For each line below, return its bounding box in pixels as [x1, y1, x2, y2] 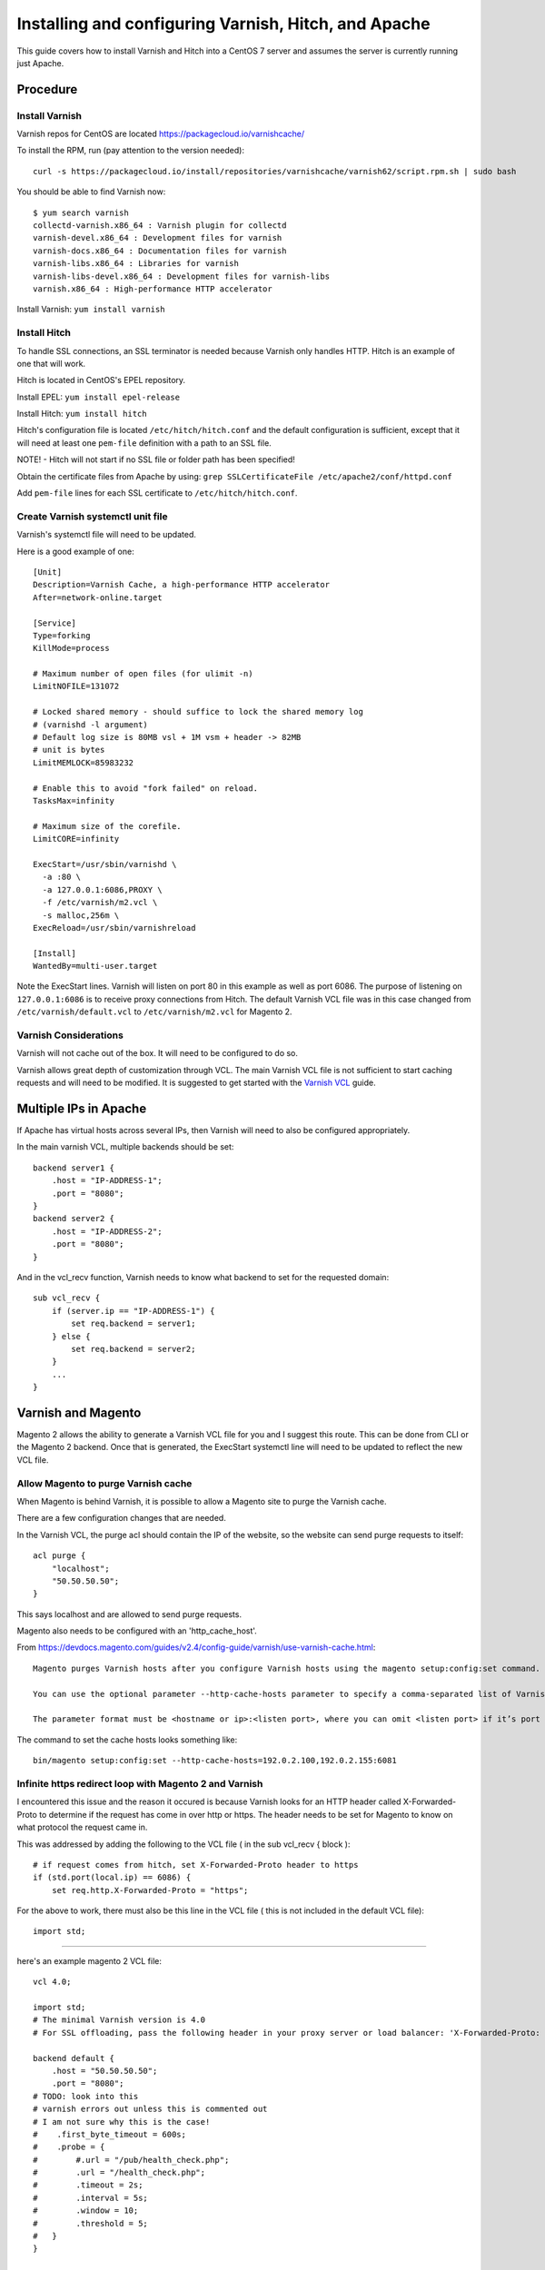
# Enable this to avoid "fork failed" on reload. [33, 783, 259, 794]
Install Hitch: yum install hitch [16, 409, 147, 419]
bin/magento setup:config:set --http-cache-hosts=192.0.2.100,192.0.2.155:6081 [33, 1755, 397, 1766]
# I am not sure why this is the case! [33, 2117, 211, 2127]
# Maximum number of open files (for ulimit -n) [33, 668, 253, 679]
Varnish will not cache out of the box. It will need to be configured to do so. [16, 1048, 299, 1059]
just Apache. [16, 57, 64, 68]
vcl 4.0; [33, 1977, 72, 1988]
